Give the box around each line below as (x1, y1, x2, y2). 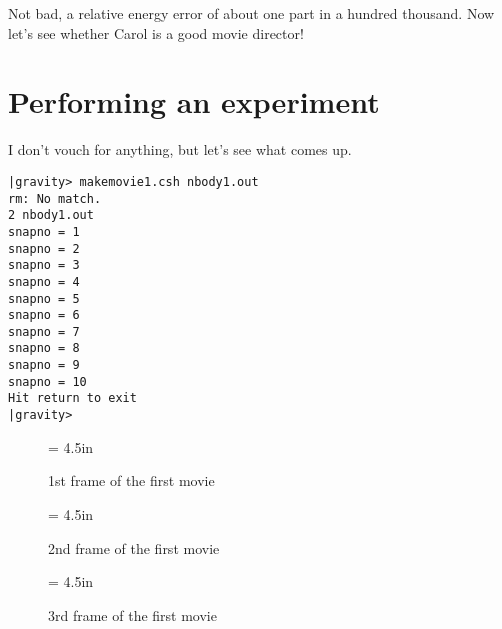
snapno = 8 (8, 341, 80, 356)
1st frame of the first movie (48, 470, 215, 491)
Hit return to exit (8, 391, 137, 406)
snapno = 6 (8, 308, 80, 323)
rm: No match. (8, 191, 102, 206)
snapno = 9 (8, 358, 80, 373)
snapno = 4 (8, 274, 80, 289)
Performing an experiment (8, 81, 380, 122)
